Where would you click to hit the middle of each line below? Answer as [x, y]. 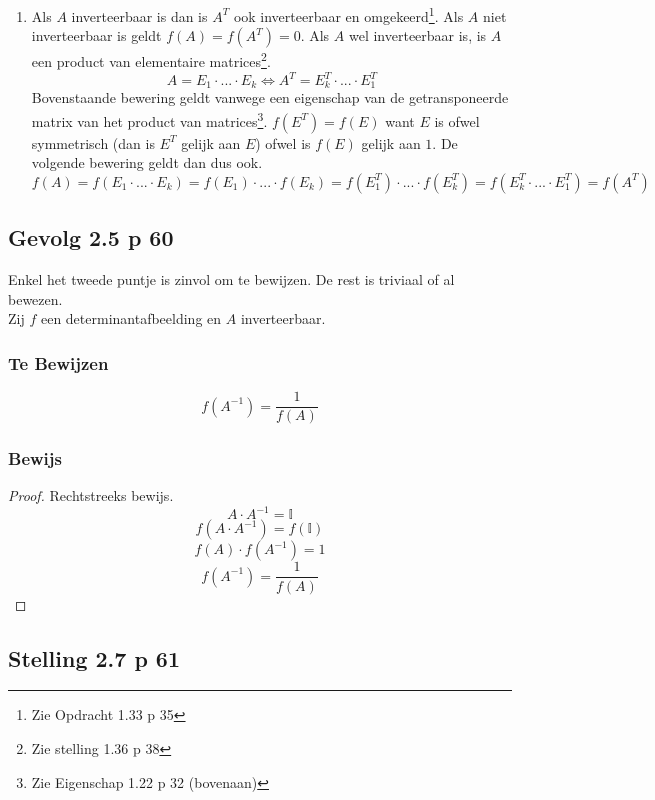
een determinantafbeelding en [131, 318]
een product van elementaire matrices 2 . [151, 59]
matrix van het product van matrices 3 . [149, 119]
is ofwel [457, 120]
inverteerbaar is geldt [96, 35]
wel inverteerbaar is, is [417, 35]
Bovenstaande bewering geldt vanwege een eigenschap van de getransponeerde [270, 97]
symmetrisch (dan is [93, 142]
